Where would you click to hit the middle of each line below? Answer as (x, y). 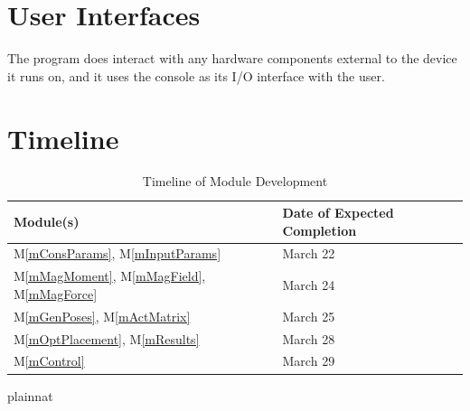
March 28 (309, 338)
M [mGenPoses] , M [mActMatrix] (102, 316)
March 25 (309, 316)
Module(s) (47, 221)
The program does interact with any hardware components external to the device (232, 58)
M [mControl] (49, 361)
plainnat (30, 395)
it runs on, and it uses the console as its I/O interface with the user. (196, 75)
